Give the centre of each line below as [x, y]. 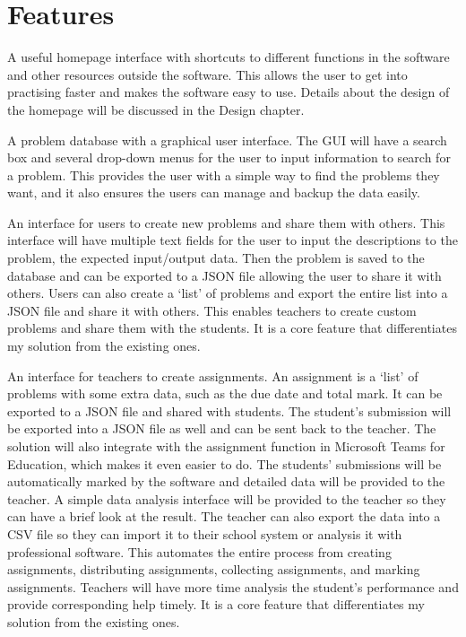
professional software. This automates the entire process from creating [199, 551]
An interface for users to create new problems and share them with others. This [226, 222]
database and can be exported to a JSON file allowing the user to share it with [224, 275]
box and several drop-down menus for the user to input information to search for [229, 157]
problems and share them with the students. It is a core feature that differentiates [232, 328]
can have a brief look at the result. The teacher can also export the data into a [224, 516]
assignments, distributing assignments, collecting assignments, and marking [214, 569]
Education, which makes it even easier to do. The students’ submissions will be [224, 463]
